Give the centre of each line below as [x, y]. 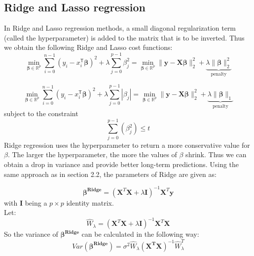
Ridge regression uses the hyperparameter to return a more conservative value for [127, 145]
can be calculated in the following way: [140, 234]
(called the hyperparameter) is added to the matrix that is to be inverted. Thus [124, 37]
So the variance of [31, 234]
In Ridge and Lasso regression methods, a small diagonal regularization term [120, 28]
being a [36, 202]
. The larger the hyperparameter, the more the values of [92, 154]
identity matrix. [90, 202]
